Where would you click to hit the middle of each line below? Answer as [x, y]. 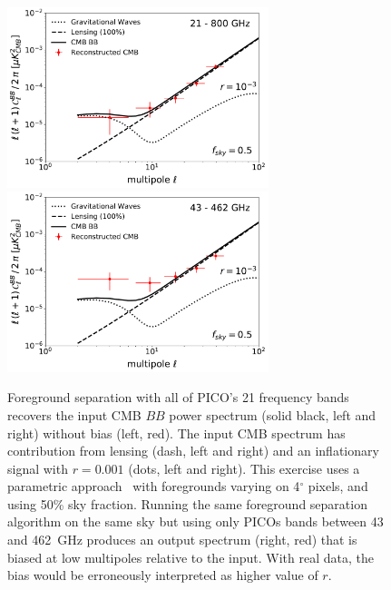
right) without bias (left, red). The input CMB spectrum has [176, 433]
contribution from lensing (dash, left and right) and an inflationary [193, 451]
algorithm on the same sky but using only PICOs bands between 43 [195, 521]
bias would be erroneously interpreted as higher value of [163, 575]
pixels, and [338, 486]
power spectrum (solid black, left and [273, 414]
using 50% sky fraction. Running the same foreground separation [187, 503]
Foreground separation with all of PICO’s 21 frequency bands [178, 397]
